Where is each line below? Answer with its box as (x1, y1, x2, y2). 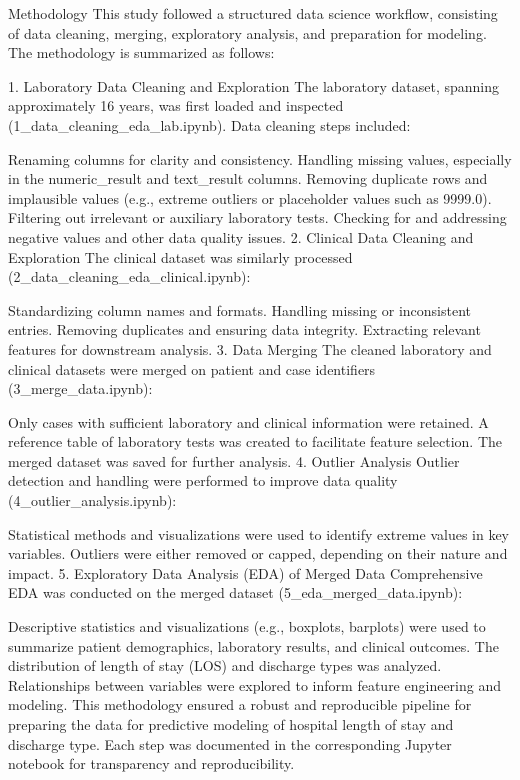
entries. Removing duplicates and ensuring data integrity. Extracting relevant (8, 319, 481, 340)
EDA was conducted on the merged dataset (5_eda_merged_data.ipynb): (8, 582, 463, 603)
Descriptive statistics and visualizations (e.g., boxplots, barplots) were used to (8, 616, 486, 637)
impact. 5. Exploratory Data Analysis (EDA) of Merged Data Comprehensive (8, 562, 483, 583)
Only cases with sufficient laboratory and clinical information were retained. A (8, 411, 489, 432)
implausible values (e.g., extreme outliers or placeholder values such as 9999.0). (8, 187, 492, 208)
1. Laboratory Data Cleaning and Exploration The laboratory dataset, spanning (8, 75, 500, 96)
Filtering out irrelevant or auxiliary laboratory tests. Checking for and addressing (8, 207, 507, 228)
